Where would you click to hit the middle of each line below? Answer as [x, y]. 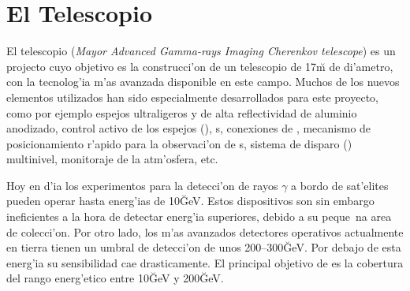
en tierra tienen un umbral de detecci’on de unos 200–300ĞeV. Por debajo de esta [204, 247]
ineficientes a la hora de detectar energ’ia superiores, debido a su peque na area [199, 216]
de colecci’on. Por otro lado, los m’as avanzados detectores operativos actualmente [205, 231]
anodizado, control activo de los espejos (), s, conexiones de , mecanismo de [189, 128]
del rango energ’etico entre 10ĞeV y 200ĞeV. [115, 278]
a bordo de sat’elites [340, 185]
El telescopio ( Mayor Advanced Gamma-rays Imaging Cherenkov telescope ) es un [201, 51]
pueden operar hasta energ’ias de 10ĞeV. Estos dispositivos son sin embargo [190, 201]
